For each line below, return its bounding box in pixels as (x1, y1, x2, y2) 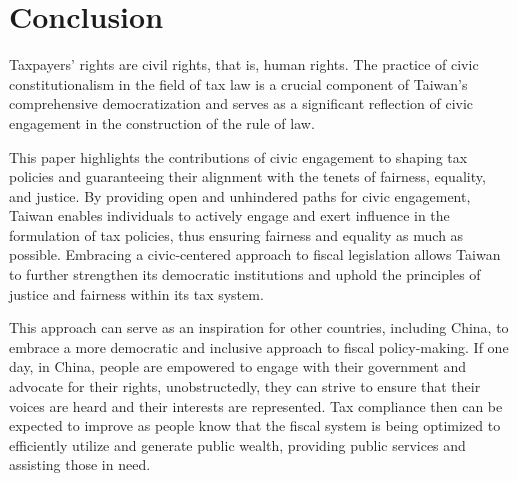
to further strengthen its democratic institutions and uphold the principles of (9, 264, 481, 285)
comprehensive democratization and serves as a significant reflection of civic (9, 93, 474, 114)
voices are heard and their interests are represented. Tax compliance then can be (9, 395, 503, 416)
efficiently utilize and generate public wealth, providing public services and (9, 434, 466, 455)
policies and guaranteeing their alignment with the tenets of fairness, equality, (9, 166, 486, 187)
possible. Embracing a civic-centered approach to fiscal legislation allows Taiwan (9, 244, 501, 265)
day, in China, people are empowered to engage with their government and (9, 356, 467, 377)
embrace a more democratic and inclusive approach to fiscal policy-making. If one (9, 336, 509, 357)
